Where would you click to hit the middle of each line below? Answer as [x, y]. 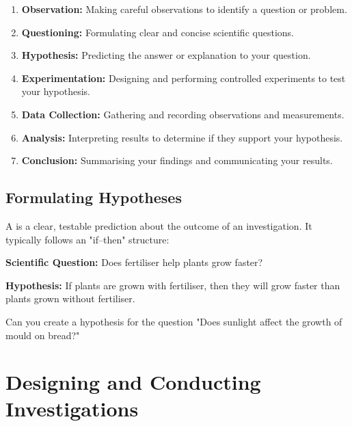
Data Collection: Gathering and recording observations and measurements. [183, 114]
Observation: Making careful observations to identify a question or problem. [184, 9]
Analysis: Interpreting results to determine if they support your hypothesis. [182, 137]
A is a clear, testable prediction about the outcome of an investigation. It [159, 225]
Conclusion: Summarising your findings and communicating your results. [177, 160]
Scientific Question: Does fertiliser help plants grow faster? [134, 262]
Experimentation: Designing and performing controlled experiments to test [184, 78]
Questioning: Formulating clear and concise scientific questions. [158, 32]
